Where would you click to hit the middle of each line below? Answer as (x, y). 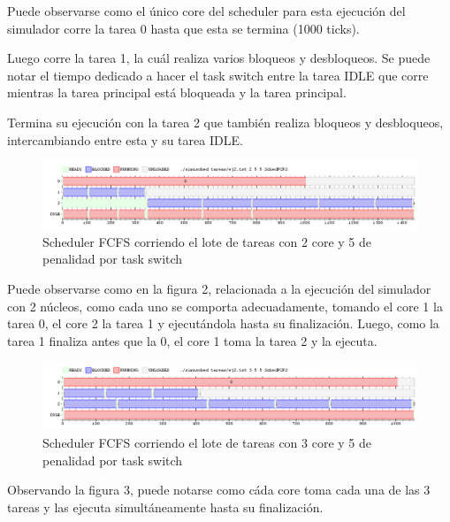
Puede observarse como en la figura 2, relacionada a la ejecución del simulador (219, 288)
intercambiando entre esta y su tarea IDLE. (125, 139)
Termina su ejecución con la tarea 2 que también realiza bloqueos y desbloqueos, (225, 122)
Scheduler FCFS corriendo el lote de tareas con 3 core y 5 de (207, 442)
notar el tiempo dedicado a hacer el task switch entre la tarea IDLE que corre (218, 75)
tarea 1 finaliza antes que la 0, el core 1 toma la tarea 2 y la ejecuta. (192, 340)
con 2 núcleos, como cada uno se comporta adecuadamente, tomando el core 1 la (225, 306)
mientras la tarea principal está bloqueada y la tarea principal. (177, 92)
